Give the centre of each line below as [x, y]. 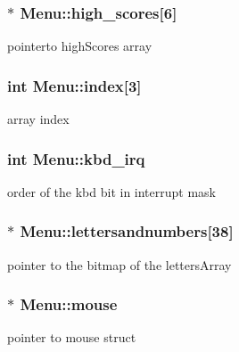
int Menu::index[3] [74, 85]
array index [38, 119]
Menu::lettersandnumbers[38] [127, 231]
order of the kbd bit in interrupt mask [111, 191]
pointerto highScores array [80, 46]
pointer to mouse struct [72, 337]
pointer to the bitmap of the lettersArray [119, 264]
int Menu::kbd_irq [76, 158]
